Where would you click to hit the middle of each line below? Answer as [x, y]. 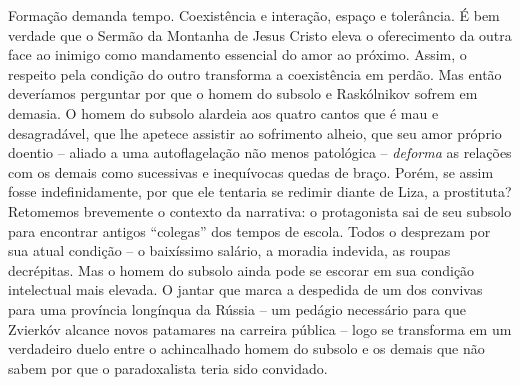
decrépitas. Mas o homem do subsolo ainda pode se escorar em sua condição [241, 269]
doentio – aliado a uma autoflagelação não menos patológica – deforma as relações [260, 152]
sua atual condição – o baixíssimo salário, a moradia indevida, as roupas [229, 250]
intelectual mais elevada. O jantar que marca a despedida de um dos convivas [245, 289]
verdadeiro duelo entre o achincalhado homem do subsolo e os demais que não [246, 348]
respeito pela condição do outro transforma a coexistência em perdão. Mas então [255, 73]
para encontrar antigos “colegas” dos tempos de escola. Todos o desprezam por [249, 230]
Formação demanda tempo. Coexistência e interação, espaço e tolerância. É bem [254, 15]
